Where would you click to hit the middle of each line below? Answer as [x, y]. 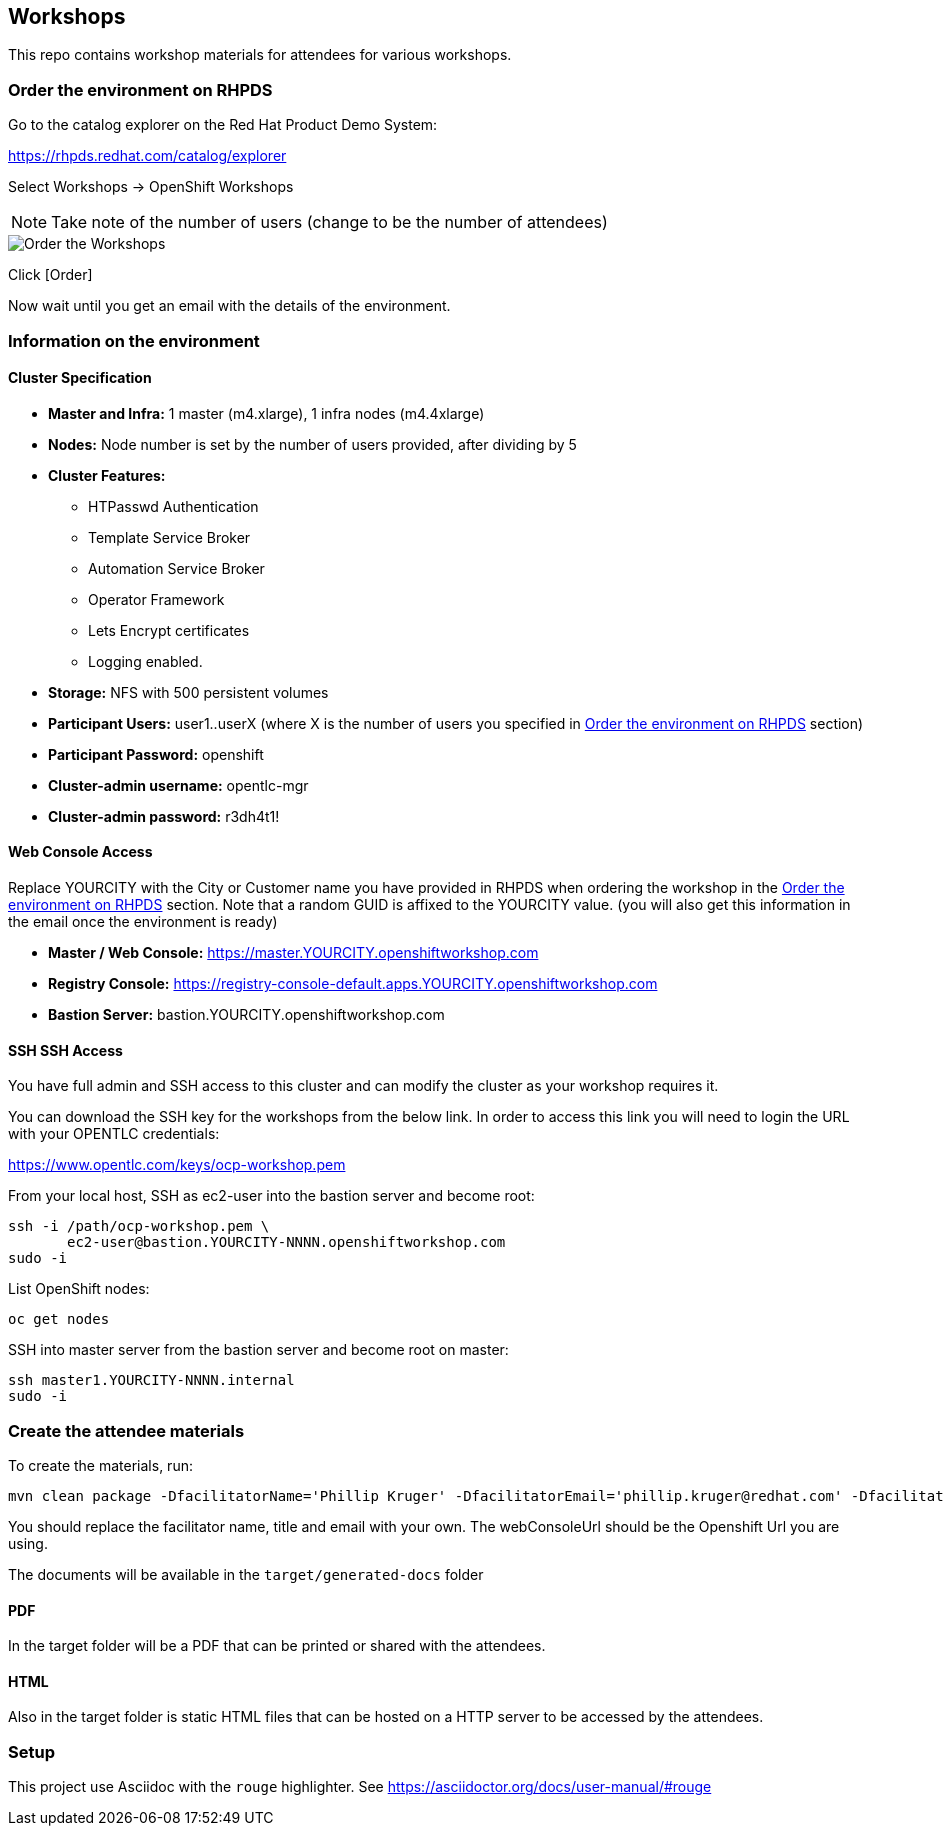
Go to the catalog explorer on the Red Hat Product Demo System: [223, 125]
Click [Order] [50, 275]
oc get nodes [59, 1319]
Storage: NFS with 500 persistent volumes [188, 692]
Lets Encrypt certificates [169, 630]
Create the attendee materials [126, 1430]
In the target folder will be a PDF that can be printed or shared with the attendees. [277, 1646]
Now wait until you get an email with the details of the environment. [229, 306]
